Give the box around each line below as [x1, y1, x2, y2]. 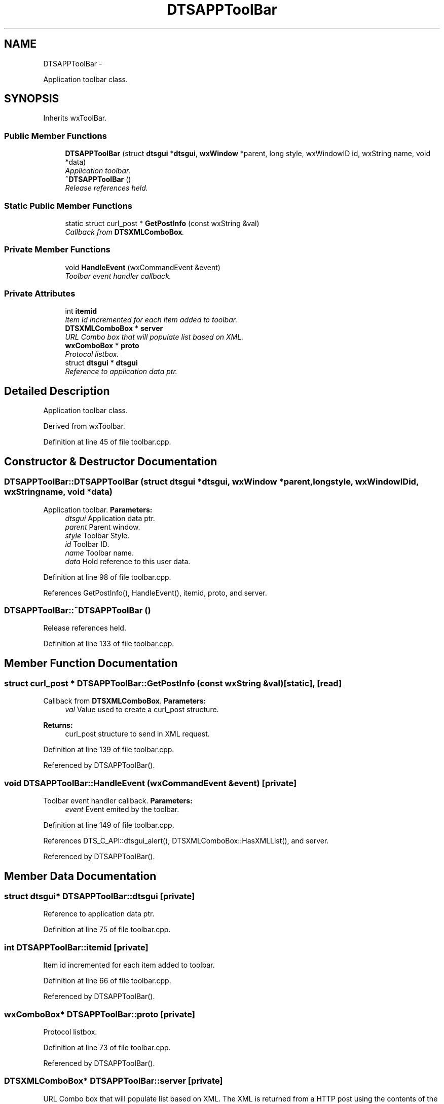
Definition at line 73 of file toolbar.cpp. [43, 1043, 171, 1052]
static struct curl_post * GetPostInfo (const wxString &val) [65, 218, 260, 228]
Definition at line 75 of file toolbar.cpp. [43, 925, 171, 934]
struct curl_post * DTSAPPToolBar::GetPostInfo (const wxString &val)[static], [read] [4, 678, 342, 689]
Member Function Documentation [4, 656, 178, 670]
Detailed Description [4, 384, 110, 397]
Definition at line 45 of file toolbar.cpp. [43, 437, 171, 447]
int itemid [65, 307, 97, 316]
